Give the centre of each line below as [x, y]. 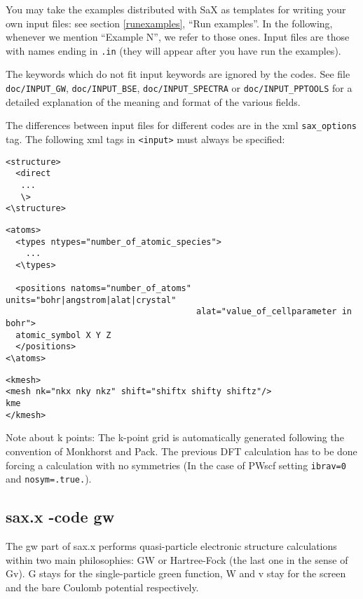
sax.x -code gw [60, 517]
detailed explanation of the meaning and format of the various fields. [153, 101]
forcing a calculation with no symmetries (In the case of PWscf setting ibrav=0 [176, 465]
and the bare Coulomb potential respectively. [102, 587]
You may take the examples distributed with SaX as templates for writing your [176, 9]
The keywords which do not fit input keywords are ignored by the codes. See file [178, 74]
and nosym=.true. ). [49, 479]
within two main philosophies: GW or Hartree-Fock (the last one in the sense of [177, 559]
